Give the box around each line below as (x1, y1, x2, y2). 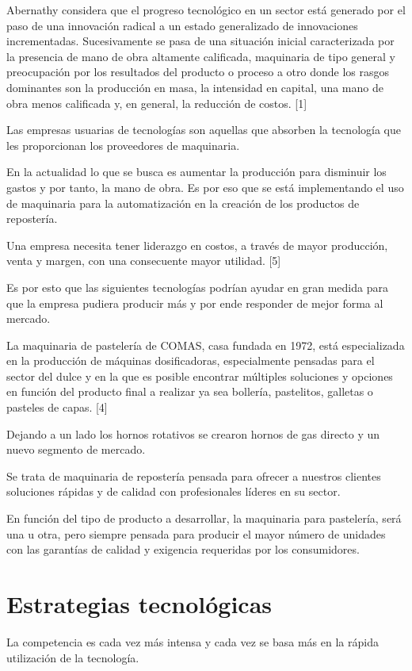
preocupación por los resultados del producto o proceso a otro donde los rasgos (6, 63, 390, 80)
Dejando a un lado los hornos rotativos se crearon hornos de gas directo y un (6, 425, 380, 442)
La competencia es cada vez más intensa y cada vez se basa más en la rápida (6, 633, 379, 650)
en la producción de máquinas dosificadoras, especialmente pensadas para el (6, 352, 375, 369)
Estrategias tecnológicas (6, 588, 273, 619)
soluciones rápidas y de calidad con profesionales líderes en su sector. (6, 483, 341, 500)
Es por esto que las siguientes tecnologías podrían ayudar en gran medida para (6, 278, 388, 295)
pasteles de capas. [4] (6, 399, 108, 416)
